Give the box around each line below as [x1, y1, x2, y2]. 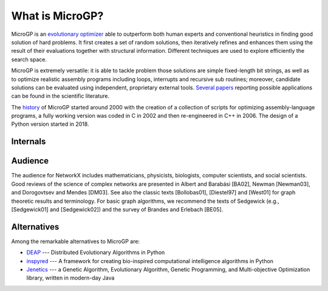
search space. [11, 55, 47, 63]
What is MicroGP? [11, 9, 104, 22]
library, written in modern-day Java [26, 274, 115, 282]
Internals [11, 137, 46, 147]
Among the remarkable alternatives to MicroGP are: [11, 238, 140, 245]
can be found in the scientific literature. [11, 92, 109, 100]
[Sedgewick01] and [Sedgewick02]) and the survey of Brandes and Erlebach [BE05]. [11, 205, 224, 213]
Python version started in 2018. [11, 120, 89, 128]
